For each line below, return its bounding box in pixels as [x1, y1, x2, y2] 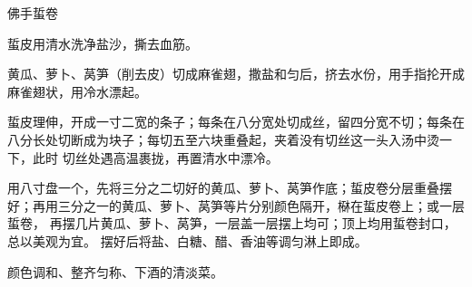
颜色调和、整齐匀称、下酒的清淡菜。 [7, 262, 223, 281]
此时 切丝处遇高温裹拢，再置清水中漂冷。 [32, 148, 279, 167]
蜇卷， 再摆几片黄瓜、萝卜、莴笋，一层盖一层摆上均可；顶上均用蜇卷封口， [7, 214, 457, 233]
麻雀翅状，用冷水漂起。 [7, 81, 147, 100]
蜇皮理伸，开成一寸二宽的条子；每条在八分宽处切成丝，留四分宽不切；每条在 [7, 112, 465, 131]
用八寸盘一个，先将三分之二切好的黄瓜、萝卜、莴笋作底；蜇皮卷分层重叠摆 [7, 178, 452, 197]
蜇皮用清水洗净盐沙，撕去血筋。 [7, 33, 198, 53]
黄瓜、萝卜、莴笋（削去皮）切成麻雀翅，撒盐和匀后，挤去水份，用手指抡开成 [7, 64, 465, 83]
